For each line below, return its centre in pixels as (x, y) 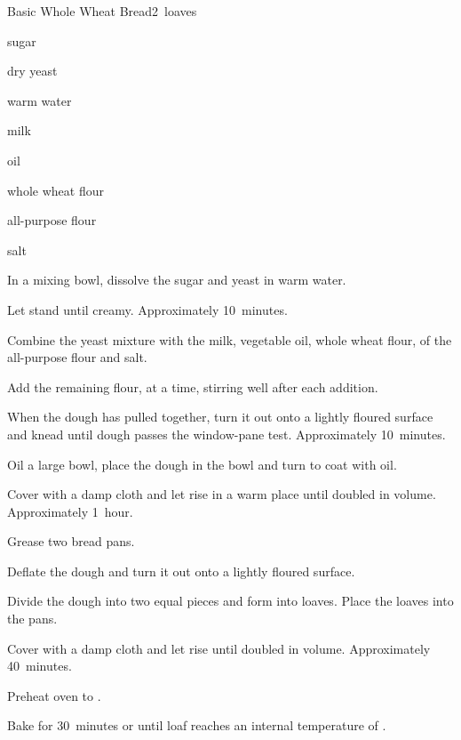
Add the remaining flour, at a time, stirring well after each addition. (193, 386)
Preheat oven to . (54, 695)
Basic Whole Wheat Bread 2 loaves (102, 11)
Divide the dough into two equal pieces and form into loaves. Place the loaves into (230, 601)
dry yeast (32, 71)
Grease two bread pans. (71, 541)
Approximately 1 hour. (70, 511)
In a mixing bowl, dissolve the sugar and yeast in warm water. (177, 280)
